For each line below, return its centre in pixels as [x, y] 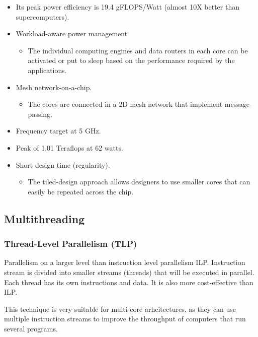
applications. [47, 70]
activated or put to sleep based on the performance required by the [131, 60]
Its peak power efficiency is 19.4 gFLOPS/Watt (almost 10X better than [128, 7]
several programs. [31, 328]
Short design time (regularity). [63, 164]
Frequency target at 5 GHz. [58, 131]
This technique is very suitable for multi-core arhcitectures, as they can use [120, 309]
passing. [40, 114]
